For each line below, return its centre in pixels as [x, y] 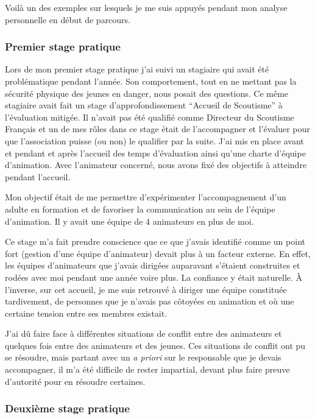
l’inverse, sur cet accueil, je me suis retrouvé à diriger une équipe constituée [146, 289]
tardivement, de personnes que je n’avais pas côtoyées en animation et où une [150, 301]
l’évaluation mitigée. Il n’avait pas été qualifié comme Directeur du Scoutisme [150, 117]
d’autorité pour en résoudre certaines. [75, 381]
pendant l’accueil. [38, 176]
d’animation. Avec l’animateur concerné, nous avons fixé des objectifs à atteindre [156, 165]
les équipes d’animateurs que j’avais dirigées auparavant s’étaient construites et [153, 265]
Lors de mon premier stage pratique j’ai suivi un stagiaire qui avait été [137, 69]
